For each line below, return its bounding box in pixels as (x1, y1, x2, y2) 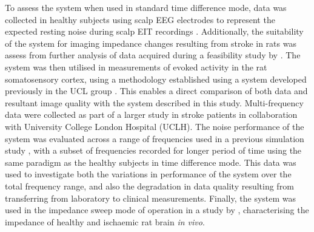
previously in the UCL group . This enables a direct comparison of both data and (5, 84, 308, 97)
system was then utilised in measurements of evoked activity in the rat (5, 60, 267, 73)
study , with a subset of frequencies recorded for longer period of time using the (5, 144, 302, 157)
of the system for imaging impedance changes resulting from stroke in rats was (5, 36, 296, 49)
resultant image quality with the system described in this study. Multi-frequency (5, 96, 304, 109)
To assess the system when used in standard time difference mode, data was (5, 1, 287, 13)
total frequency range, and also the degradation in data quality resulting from (5, 179, 294, 192)
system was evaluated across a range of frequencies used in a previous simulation (5, 132, 304, 145)
